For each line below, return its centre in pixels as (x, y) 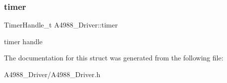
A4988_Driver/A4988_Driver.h (52, 74)
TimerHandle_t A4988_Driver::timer (61, 25)
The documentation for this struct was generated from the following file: (114, 58)
